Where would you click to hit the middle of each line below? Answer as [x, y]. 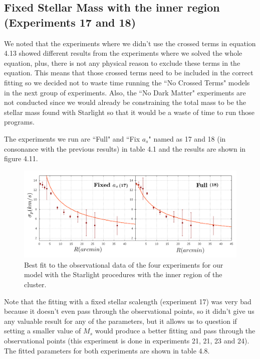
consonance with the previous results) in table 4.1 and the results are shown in [125, 148]
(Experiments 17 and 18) [70, 22]
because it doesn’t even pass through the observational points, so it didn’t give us [129, 311]
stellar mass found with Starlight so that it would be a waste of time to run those [129, 112]
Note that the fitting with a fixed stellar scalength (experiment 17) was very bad [128, 301]
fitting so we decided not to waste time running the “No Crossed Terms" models [127, 82]
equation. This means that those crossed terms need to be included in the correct [129, 73]
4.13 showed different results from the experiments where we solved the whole [123, 53]
